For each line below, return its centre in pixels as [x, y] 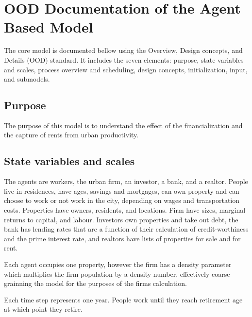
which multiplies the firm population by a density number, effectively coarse [117, 274]
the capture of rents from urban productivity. [71, 135]
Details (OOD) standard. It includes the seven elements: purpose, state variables [124, 59]
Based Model [49, 27]
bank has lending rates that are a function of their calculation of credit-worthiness [126, 229]
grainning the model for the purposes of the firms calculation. [95, 283]
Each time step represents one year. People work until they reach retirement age [123, 299]
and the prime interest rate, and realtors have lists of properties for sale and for [122, 238]
